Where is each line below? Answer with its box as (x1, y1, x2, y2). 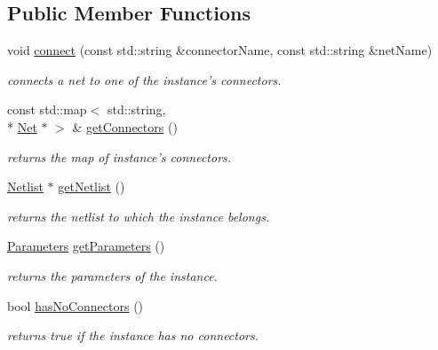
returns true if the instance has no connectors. (7, 326, 259, 345)
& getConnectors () (72, 117, 178, 136)
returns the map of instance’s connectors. (7, 147, 232, 166)
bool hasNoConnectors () (7, 296, 144, 315)
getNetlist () (58, 177, 125, 196)
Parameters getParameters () (7, 237, 165, 255)
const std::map (7, 100, 87, 119)
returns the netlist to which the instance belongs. (7, 206, 270, 225)
